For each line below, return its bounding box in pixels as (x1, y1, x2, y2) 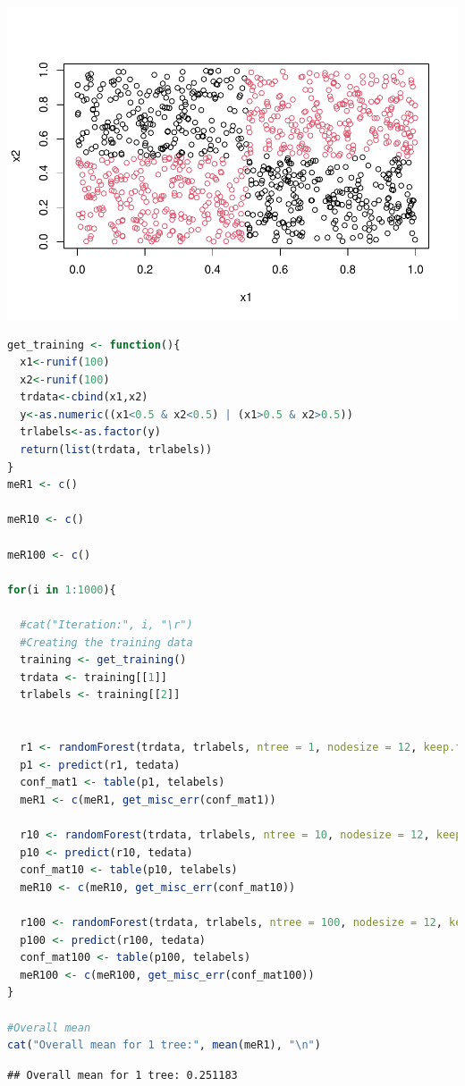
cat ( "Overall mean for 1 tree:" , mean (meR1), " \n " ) (7, 1039, 321, 1052)
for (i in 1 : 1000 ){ (7, 583, 116, 596)
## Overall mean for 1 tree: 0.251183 (7, 1068, 238, 1082)
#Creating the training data (20, 636, 193, 649)
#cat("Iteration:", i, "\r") (20, 619, 193, 632)
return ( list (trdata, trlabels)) (20, 443, 213, 457)
